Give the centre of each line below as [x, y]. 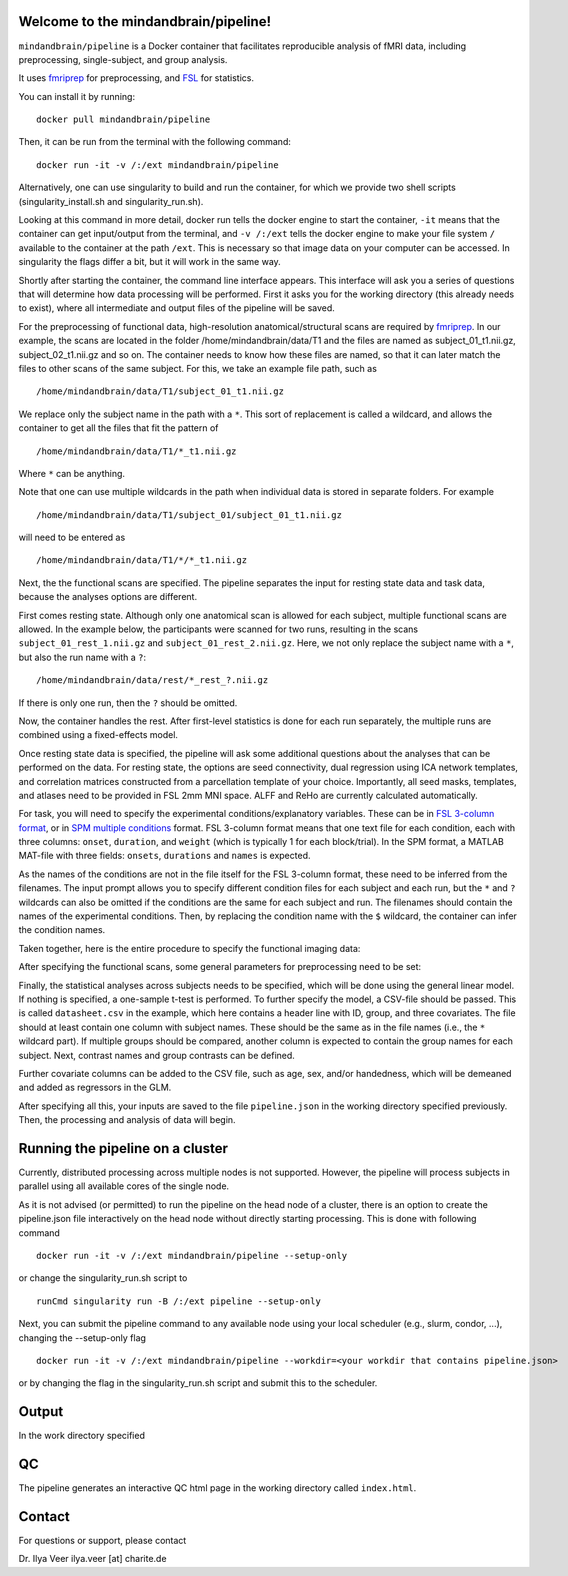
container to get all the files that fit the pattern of [118, 428]
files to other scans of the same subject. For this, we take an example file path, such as [197, 368]
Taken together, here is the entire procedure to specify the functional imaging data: [189, 948]
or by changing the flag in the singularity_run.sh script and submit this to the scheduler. [198, 1383]
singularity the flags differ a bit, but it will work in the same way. [150, 262]
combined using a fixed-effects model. [98, 735]
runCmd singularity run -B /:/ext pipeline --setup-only [179, 1301]
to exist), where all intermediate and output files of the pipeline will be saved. [176, 308]
